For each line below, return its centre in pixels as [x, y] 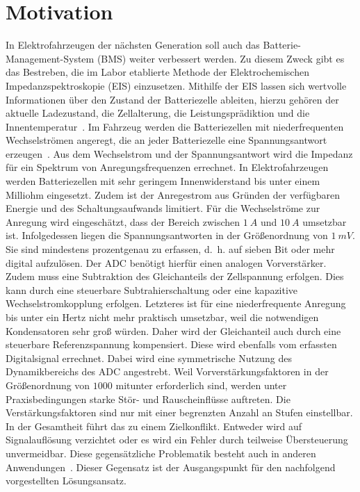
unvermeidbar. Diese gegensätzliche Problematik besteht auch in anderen [161, 453]
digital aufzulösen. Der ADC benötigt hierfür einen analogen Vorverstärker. [166, 262]
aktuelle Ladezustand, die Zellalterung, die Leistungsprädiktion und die [158, 113]
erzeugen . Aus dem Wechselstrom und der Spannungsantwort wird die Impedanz [179, 153]
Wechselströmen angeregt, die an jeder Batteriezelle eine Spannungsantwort [166, 140]
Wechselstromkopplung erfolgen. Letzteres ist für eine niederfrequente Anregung [176, 303]
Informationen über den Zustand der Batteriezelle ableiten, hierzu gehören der [172, 99]
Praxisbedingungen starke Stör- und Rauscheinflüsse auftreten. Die [148, 399]
